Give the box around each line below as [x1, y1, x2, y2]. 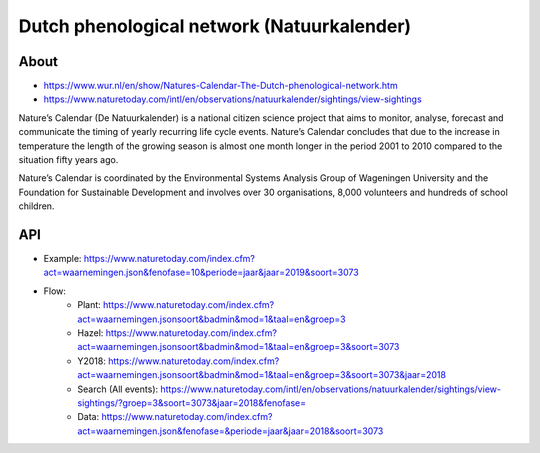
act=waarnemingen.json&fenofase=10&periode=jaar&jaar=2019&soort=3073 [43, 266, 359, 279]
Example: [43, 253, 82, 265]
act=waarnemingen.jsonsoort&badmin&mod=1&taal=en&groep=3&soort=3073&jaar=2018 [77, 369, 447, 381]
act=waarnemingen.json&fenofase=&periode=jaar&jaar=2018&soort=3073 [77, 425, 384, 437]
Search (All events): [77, 383, 159, 395]
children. [18, 200, 55, 212]
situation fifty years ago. [18, 154, 119, 166]
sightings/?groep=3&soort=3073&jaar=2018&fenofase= [77, 397, 307, 409]
